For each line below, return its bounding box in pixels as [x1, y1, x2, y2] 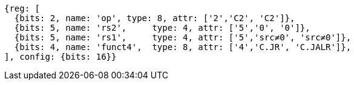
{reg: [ [4, 4, 41, 13]
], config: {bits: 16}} [4, 52, 117, 61]
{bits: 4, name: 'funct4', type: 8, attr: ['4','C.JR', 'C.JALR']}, [14, 42, 352, 52]
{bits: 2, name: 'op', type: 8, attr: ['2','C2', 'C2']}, [14, 13, 295, 23]
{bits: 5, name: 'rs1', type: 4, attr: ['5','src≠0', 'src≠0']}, [14, 33, 352, 42]
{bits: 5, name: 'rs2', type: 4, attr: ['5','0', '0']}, [14, 23, 310, 33]
